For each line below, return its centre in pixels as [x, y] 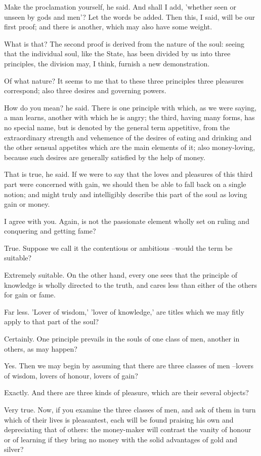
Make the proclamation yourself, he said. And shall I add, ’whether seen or [120, 7]
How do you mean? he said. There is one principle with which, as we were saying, [130, 107]
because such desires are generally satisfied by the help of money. [105, 157]
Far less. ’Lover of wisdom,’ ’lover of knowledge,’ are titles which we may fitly [124, 311]
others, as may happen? [41, 348]
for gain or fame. [30, 295]
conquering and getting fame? [50, 231]
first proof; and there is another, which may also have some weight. [108, 27]
